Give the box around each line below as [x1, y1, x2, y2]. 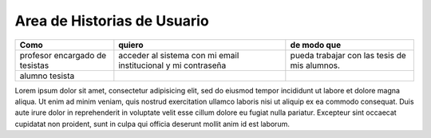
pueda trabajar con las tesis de [290, 49, 406, 61]
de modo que [290, 39, 342, 50]
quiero [118, 39, 144, 50]
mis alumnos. [290, 60, 341, 71]
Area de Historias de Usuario [14, 12, 209, 30]
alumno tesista [19, 70, 75, 81]
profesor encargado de [19, 49, 107, 61]
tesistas [19, 60, 49, 71]
